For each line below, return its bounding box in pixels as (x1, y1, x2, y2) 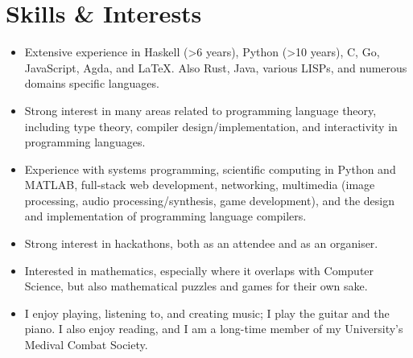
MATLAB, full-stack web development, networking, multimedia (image (24, 176, 375, 193)
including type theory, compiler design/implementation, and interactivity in (24, 117, 398, 134)
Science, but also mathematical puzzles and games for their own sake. (24, 278, 368, 294)
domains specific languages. (24, 75, 159, 92)
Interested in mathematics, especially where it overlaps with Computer (24, 261, 374, 278)
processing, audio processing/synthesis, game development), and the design (24, 191, 394, 208)
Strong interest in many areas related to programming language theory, (24, 101, 377, 118)
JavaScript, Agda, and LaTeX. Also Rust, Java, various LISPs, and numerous (24, 59, 407, 76)
